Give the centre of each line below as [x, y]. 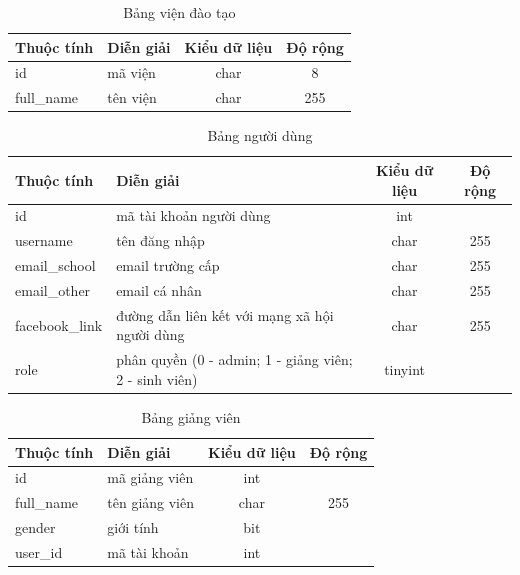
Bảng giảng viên [191, 416]
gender [35, 527]
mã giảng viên [150, 477]
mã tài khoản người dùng [193, 215]
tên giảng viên [151, 502]
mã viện [131, 72]
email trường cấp [168, 265]
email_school [55, 265]
